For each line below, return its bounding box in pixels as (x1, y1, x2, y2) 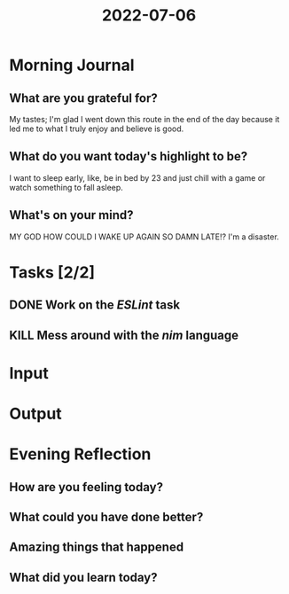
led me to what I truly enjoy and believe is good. (9, 123, 184, 134)
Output (9, 403, 62, 424)
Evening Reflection (9, 444, 152, 465)
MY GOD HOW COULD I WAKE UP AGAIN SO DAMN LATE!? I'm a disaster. (9, 231, 279, 242)
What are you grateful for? (9, 90, 158, 106)
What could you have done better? (9, 509, 204, 524)
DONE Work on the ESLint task (9, 298, 180, 313)
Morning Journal (9, 55, 135, 75)
